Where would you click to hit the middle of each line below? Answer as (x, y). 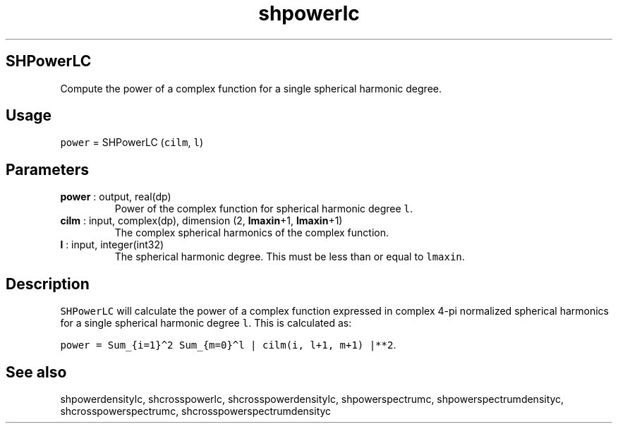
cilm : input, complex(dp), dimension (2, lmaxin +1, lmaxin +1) (201, 221)
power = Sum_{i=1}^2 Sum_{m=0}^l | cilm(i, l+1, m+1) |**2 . (228, 345)
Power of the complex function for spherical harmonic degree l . (264, 209)
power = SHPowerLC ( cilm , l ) (132, 143)
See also (36, 372)
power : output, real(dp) (116, 197)
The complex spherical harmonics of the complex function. (252, 233)
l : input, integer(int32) (112, 245)
